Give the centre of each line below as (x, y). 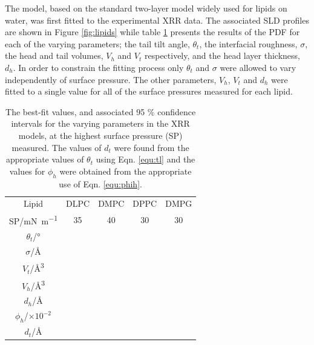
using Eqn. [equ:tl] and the (146, 159)
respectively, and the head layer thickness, (222, 55)
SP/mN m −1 (34, 220)
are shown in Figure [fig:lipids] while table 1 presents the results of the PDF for (152, 32)
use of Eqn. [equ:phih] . (100, 183)
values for (27, 171)
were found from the (152, 147)
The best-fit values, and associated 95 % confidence (101, 111)
